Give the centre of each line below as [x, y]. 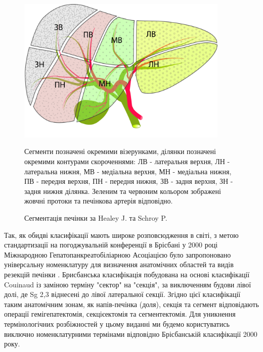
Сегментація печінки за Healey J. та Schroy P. [96, 217]
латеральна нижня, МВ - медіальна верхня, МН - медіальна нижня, [128, 171]
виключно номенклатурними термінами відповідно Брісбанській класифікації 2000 [131, 334]
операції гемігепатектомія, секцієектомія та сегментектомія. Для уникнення [120, 314]
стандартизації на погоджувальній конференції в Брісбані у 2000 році [111, 245]
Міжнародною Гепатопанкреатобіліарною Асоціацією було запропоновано [118, 254]
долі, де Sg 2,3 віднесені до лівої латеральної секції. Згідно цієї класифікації [122, 294]
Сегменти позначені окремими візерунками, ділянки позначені [120, 151]
